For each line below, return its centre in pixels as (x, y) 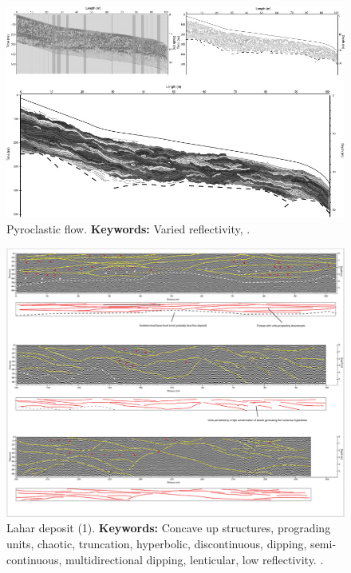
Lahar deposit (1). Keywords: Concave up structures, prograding (169, 528)
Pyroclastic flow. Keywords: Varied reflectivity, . (128, 228)
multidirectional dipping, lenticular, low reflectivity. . (194, 559)
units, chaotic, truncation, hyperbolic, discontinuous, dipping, (157, 544)
